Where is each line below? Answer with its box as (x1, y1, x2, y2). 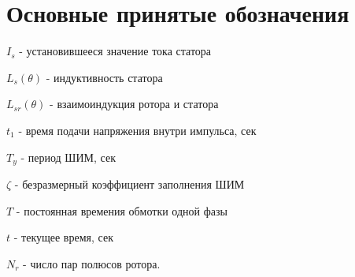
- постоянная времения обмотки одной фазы (16, 202, 227, 219)
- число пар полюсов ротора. (23, 255, 161, 271)
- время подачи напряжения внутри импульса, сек (18, 122, 257, 138)
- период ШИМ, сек (20, 148, 116, 165)
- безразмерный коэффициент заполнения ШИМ (14, 175, 245, 192)
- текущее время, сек (13, 229, 113, 245)
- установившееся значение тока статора (19, 43, 212, 59)
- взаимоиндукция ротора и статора (50, 95, 219, 112)
